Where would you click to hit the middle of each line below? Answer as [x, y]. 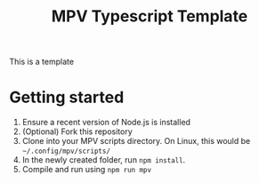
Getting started [67, 97]
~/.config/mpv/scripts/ [66, 151]
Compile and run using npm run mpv [87, 170]
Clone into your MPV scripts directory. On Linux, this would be [136, 141]
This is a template [41, 62]
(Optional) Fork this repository [77, 131]
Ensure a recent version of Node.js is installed [106, 123]
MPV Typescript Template [150, 16]
